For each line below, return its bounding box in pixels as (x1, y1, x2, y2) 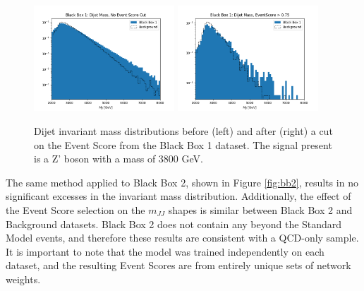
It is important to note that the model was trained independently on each (6, 244, 324, 259)
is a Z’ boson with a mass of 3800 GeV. (34, 151, 203, 166)
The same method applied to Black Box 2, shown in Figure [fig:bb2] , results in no (6, 174, 358, 189)
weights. (6, 271, 41, 286)
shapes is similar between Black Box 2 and (168, 203, 353, 217)
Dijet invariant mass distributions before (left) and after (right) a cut (34, 124, 333, 138)
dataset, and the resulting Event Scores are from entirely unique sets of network (6, 258, 351, 273)
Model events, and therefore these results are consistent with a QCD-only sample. (6, 230, 359, 245)
